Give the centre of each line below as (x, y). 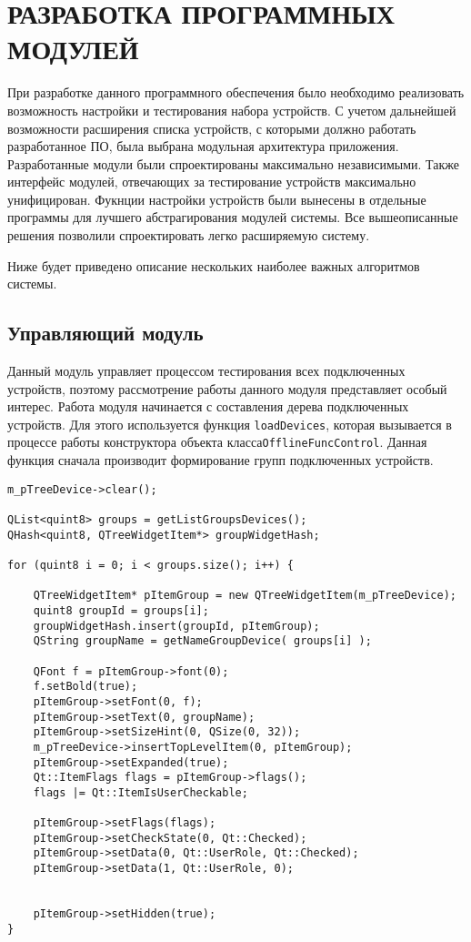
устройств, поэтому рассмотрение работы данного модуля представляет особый (227, 388)
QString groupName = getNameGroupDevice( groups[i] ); (202, 641)
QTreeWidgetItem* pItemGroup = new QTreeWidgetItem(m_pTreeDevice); (245, 596)
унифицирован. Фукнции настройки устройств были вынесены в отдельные (217, 199)
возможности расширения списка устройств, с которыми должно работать (212, 128)
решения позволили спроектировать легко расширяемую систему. (189, 235)
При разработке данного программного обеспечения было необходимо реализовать (236, 92)
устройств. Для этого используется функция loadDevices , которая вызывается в (230, 424)
